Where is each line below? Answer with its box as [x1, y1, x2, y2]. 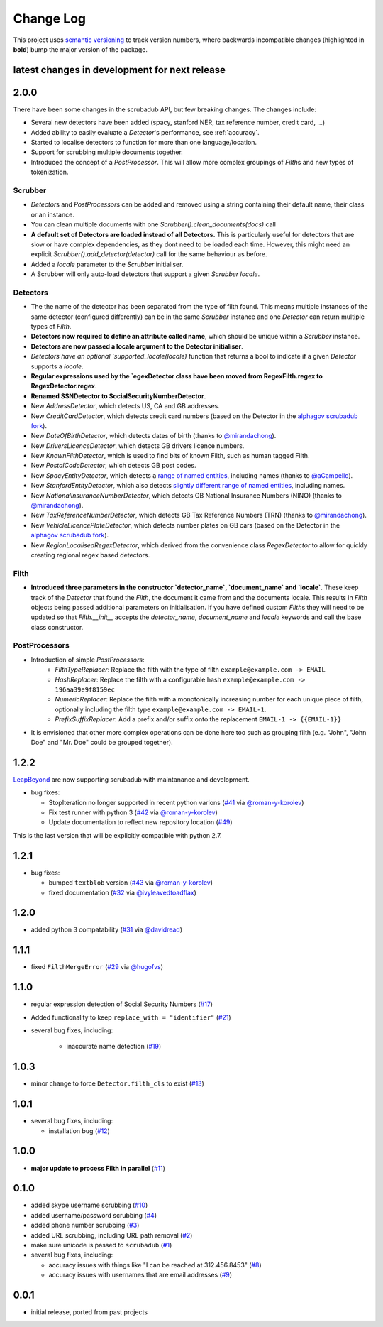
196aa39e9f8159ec [55, 686, 115, 694]
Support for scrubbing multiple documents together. [30, 148, 184, 156]
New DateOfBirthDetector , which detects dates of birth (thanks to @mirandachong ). [30, 432, 277, 440]
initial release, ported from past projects [30, 1308, 148, 1316]
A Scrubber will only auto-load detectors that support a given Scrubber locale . [30, 270, 260, 278]
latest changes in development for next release [13, 64, 226, 76]
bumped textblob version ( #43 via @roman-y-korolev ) [48, 878, 213, 887]
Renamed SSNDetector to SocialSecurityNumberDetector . [30, 391, 206, 400]
